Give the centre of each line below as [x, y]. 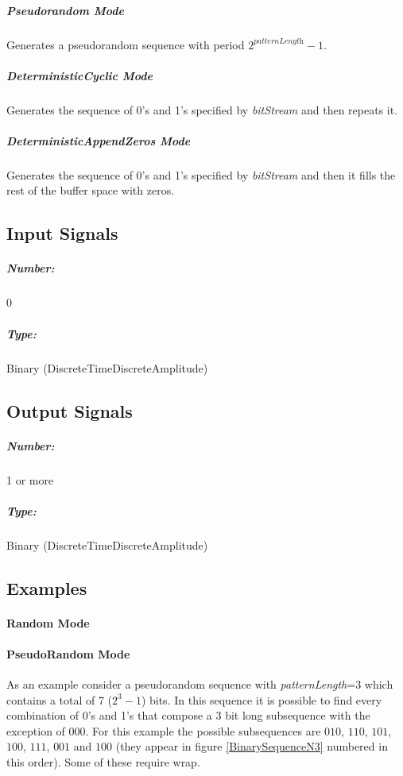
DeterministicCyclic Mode [79, 75]
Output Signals [70, 410]
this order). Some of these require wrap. [103, 761]
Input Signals [62, 233]
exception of [36, 730]
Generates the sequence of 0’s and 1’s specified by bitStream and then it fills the [201, 174]
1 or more [30, 479]
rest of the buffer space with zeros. [91, 190]
